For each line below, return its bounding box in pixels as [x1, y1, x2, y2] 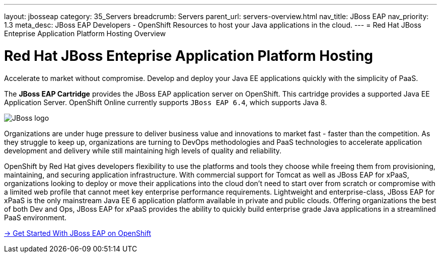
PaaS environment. [4, 213, 67, 222]
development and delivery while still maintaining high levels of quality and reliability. [4, 146, 282, 155]
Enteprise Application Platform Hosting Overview [4, 29, 166, 38]
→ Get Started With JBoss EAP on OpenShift [4, 228, 151, 237]
